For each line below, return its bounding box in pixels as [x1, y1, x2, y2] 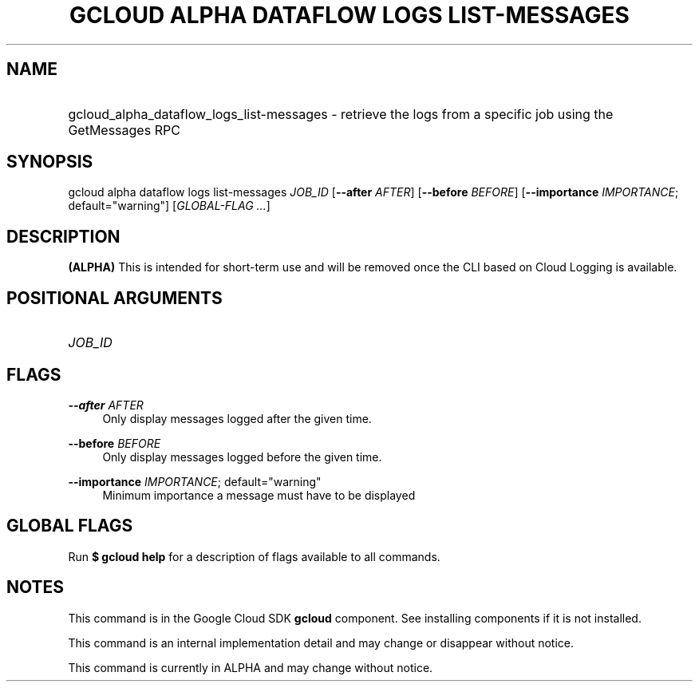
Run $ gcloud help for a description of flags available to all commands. [68, 549, 440, 563]
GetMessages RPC [68, 121, 180, 138]
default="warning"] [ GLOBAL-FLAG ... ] [68, 199, 271, 213]
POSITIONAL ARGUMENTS [6, 287, 223, 308]
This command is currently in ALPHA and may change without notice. [68, 660, 433, 674]
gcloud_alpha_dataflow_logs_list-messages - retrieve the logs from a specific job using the [68, 105, 614, 122]
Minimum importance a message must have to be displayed [102, 488, 416, 502]
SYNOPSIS [6, 152, 93, 172]
